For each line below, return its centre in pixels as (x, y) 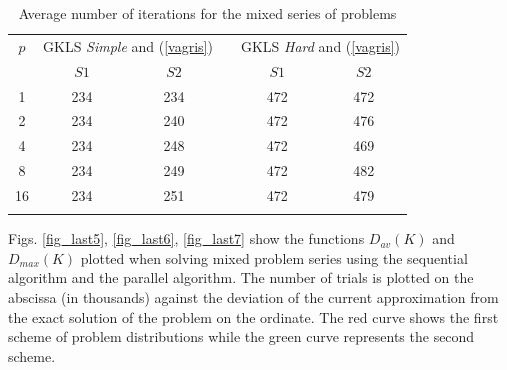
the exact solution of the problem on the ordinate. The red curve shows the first (253, 316)
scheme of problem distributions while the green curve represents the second (241, 336)
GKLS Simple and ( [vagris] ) (128, 45)
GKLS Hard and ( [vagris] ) (320, 45)
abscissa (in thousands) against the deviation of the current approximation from (253, 297)
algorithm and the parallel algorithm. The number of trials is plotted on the (241, 277)
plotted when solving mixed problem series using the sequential (274, 257)
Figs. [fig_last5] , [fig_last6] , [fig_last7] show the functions (186, 238)
